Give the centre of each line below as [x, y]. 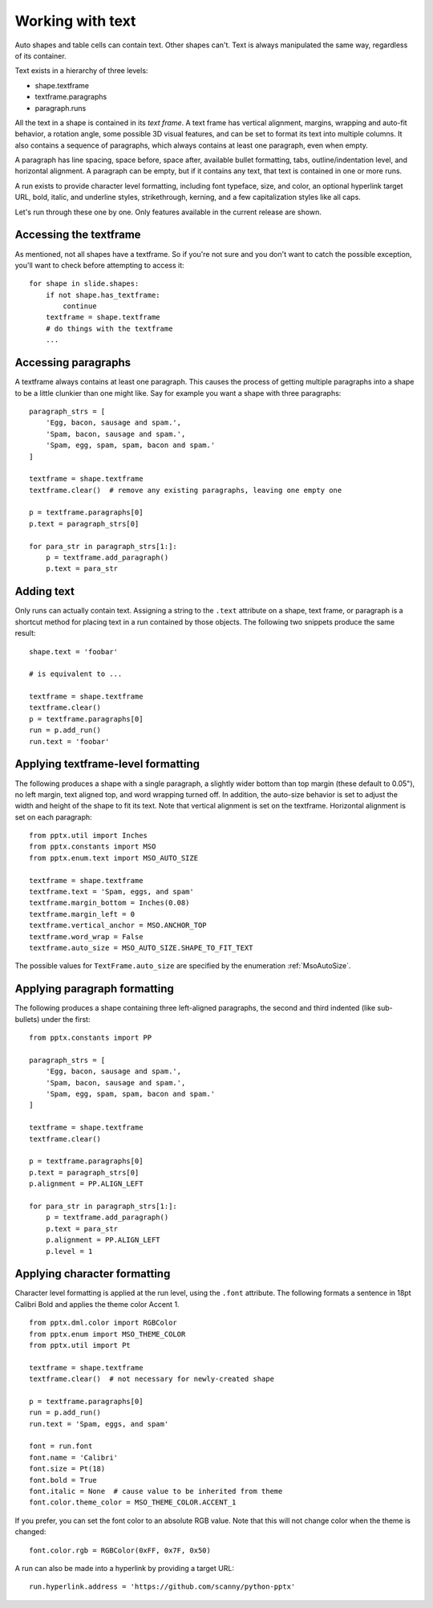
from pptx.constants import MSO [93, 847]
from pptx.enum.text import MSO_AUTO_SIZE [114, 858]
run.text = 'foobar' [69, 741]
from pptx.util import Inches [89, 836]
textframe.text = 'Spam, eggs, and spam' [111, 892]
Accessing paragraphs [73, 362]
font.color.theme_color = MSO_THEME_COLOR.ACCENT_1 [133, 1502]
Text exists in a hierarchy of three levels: [81, 71]
